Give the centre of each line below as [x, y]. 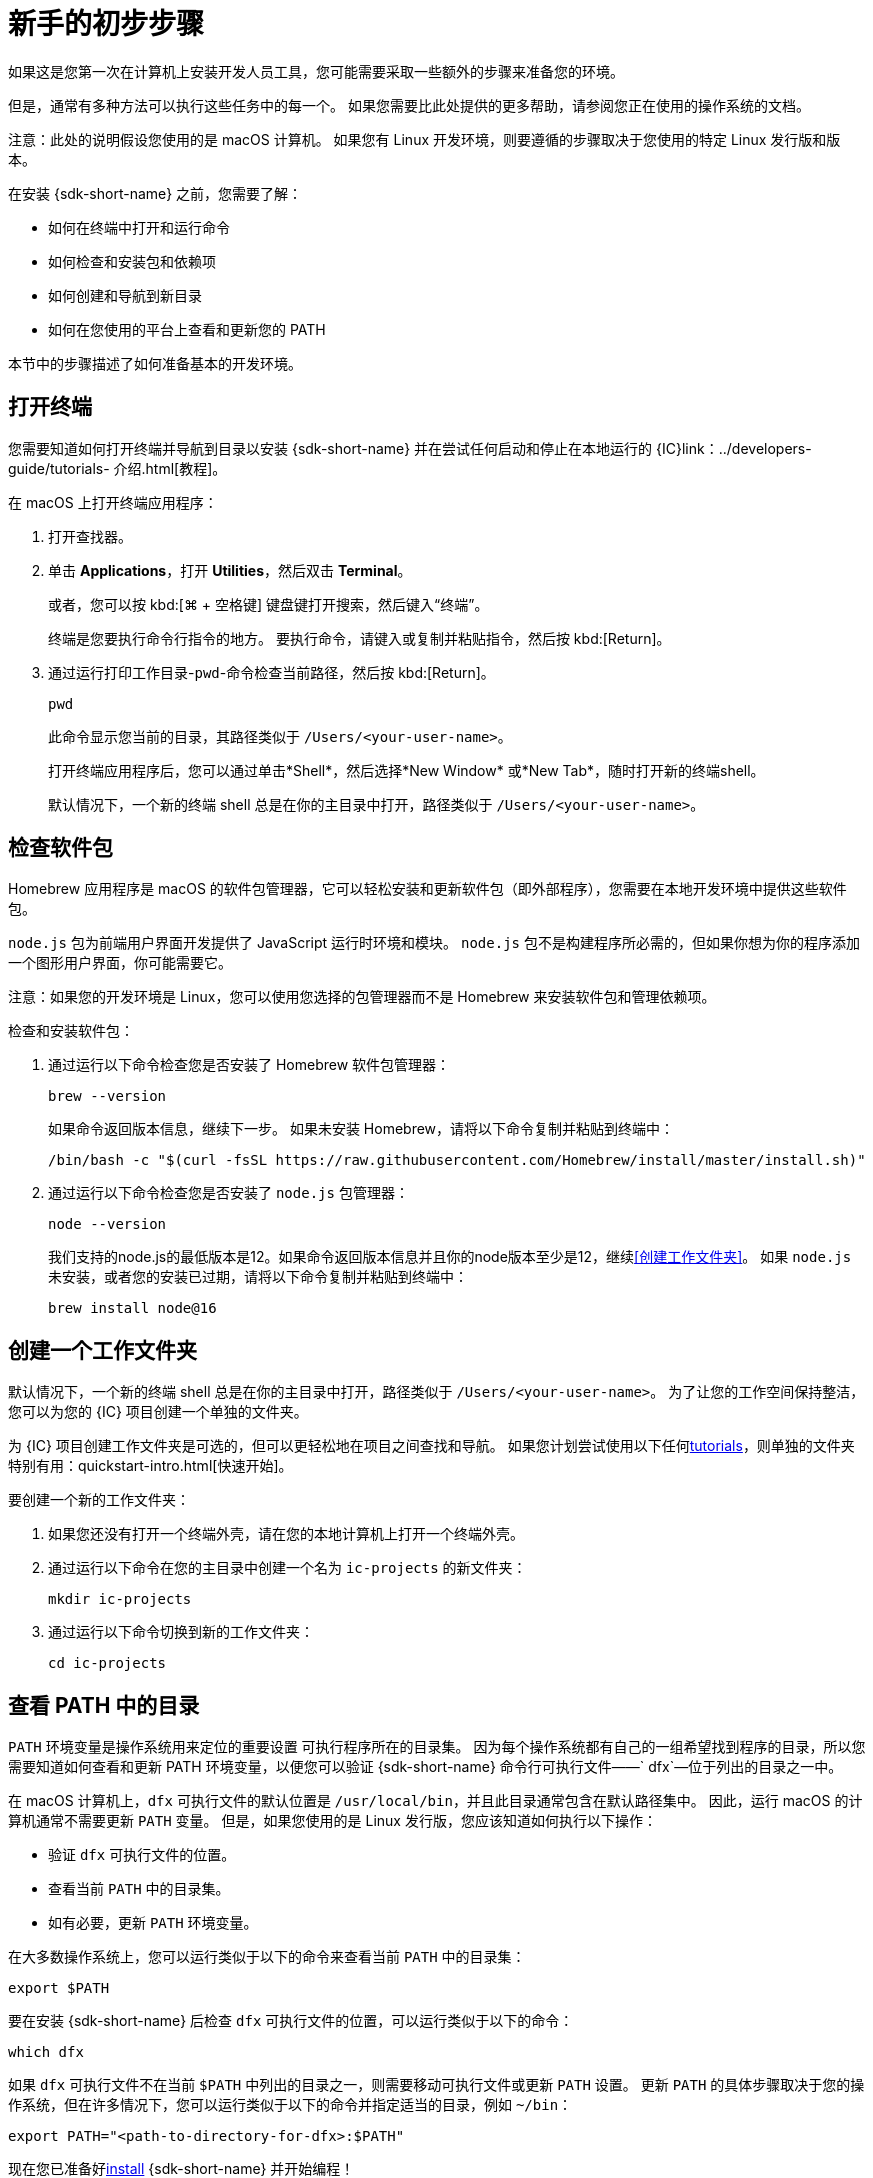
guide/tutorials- [59, 468]
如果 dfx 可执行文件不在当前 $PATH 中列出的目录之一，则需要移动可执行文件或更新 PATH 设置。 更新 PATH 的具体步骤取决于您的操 [436, 2085]
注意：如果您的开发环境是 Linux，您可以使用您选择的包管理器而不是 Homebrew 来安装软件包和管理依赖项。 [362, 997]
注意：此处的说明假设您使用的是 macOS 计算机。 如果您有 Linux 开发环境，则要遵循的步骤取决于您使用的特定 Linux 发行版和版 [424, 139]
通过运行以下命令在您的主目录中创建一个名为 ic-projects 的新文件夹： [287, 1568]
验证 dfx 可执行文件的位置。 [142, 1855]
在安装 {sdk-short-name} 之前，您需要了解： [155, 193]
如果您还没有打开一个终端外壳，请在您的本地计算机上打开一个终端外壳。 [286, 1534]
